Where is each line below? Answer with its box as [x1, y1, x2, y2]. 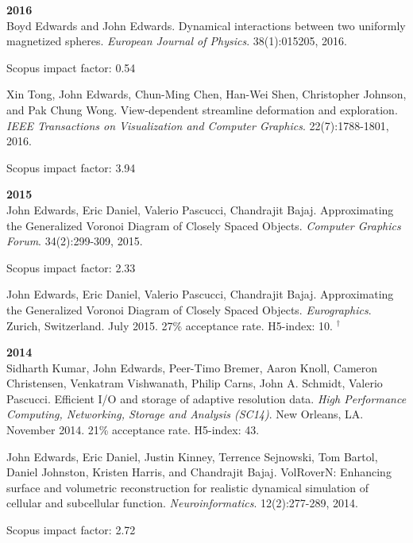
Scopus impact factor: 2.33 [6, 259, 136, 275]
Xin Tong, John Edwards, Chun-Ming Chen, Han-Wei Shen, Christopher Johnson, [6, 86, 407, 102]
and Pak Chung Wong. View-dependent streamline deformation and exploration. [6, 101, 398, 117]
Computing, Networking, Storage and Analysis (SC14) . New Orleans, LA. [6, 406, 364, 422]
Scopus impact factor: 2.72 [6, 522, 136, 538]
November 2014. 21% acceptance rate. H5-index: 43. [6, 422, 260, 438]
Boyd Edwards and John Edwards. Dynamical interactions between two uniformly [6, 17, 406, 33]
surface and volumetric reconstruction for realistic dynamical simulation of [6, 479, 369, 495]
